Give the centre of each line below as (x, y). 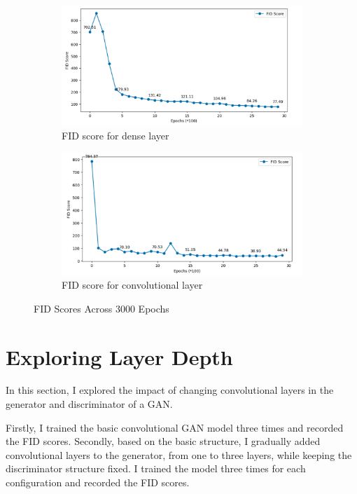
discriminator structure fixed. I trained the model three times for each (156, 468)
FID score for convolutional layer (132, 285)
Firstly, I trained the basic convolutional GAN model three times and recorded (175, 427)
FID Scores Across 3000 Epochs (101, 308)
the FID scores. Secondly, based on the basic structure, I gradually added (163, 441)
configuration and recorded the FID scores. (98, 482)
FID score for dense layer (115, 135)
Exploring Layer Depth (119, 356)
